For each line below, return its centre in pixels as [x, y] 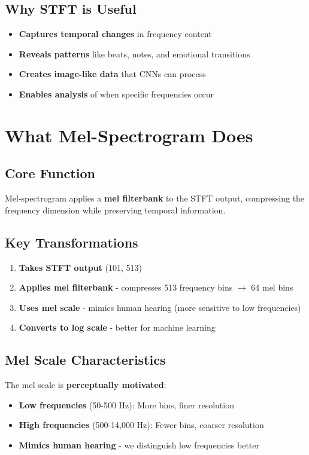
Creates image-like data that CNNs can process [112, 74]
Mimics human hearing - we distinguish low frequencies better [139, 445]
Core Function [50, 173]
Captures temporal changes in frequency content [115, 34]
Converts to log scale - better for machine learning [117, 327]
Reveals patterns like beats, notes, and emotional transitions [134, 54]
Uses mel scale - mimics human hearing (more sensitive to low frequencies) [160, 307]
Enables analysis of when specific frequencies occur [116, 94]
